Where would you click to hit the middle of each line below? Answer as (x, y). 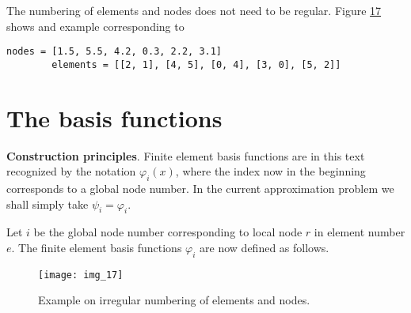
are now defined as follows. (264, 247)
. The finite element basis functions (97, 247)
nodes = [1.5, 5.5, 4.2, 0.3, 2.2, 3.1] (114, 52)
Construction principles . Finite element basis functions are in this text (186, 155)
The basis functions (114, 117)
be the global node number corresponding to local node (168, 232)
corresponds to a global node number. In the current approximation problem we (200, 189)
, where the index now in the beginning (270, 171)
